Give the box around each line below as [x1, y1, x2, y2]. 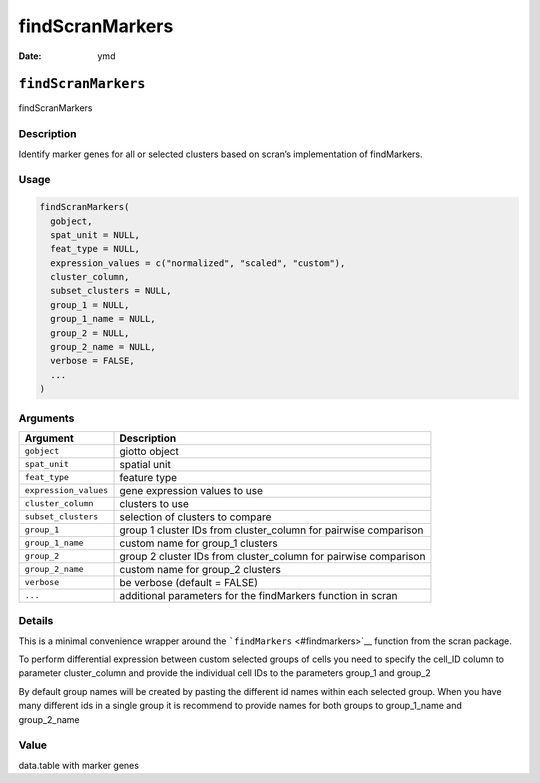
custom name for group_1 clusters [119, 536, 279, 550]
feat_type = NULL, [50, 243, 140, 255]
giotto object [119, 444, 179, 458]
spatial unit [119, 457, 172, 471]
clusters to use [119, 496, 189, 510]
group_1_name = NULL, [50, 313, 157, 325]
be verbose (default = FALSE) [119, 575, 259, 589]
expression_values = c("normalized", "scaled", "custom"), [50, 257, 346, 269]
